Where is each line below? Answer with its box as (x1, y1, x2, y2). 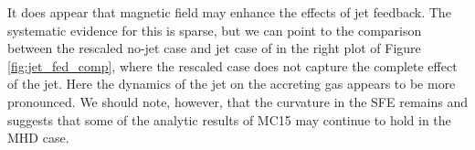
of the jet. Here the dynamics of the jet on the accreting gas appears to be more (7, 74, 456, 93)
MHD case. (7, 128, 69, 147)
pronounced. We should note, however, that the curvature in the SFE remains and (7, 91, 468, 111)
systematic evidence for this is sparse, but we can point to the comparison (7, 20, 422, 39)
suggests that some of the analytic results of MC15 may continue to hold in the (7, 110, 451, 129)
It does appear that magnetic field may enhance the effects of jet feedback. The (7, 3, 451, 21)
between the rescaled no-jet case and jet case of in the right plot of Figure (7, 38, 421, 58)
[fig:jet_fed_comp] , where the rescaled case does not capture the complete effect (7, 56, 458, 75)
